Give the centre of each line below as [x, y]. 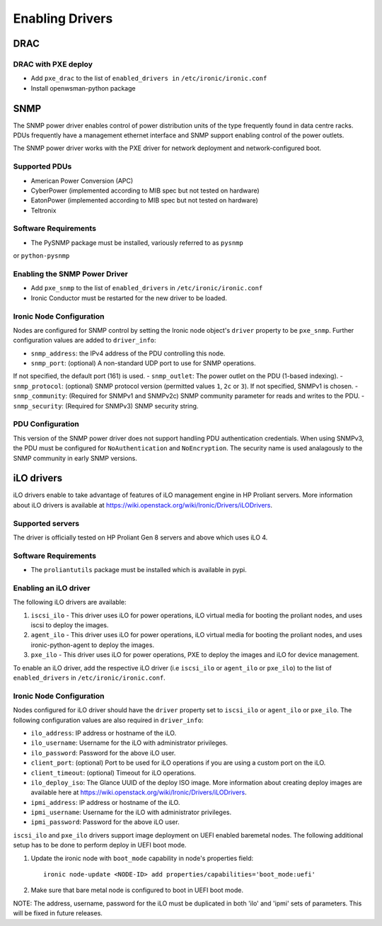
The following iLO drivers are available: [70, 602]
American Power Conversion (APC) [82, 181]
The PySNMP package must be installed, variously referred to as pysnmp [137, 242]
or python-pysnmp [41, 256]
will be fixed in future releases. [58, 913]
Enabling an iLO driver [52, 588]
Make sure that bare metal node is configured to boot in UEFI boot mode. [137, 890]
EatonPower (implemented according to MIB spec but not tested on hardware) [144, 200]
